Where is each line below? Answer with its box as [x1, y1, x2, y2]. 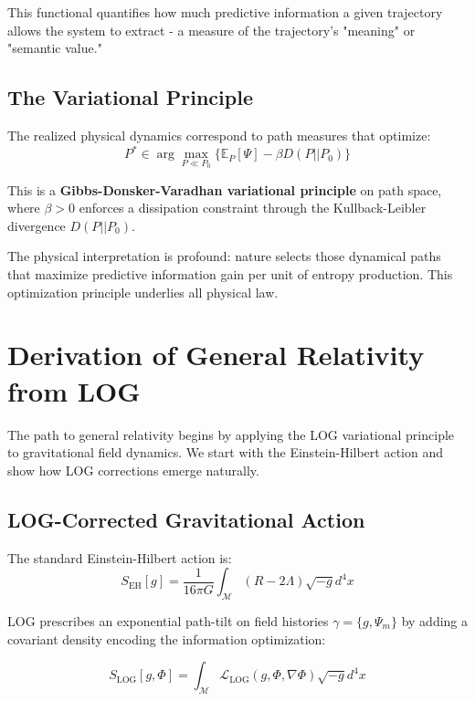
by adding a [401, 611, 469, 630]
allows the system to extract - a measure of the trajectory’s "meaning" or [7, 20, 416, 39]
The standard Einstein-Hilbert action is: [7, 548, 232, 567]
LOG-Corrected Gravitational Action [7, 505, 365, 533]
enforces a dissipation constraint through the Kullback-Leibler [79, 198, 427, 217]
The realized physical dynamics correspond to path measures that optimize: [7, 125, 431, 144]
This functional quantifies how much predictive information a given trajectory [7, 3, 443, 21]
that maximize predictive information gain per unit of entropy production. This [7, 265, 453, 284]
